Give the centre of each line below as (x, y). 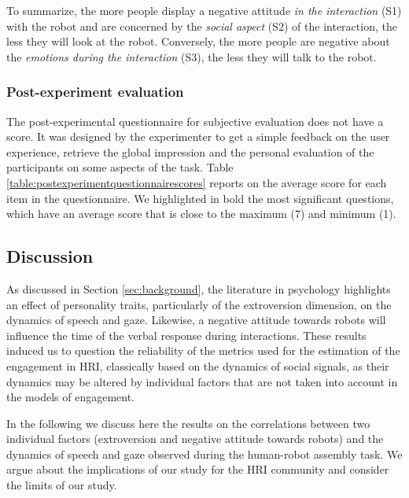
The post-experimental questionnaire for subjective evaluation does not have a (195, 121)
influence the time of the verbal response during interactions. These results (186, 335)
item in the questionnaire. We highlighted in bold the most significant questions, (200, 198)
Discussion (50, 256)
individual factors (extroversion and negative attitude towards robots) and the (195, 439)
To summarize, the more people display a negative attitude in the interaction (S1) (204, 10)
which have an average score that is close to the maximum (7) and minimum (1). (201, 214)
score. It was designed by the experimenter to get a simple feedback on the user (198, 136)
